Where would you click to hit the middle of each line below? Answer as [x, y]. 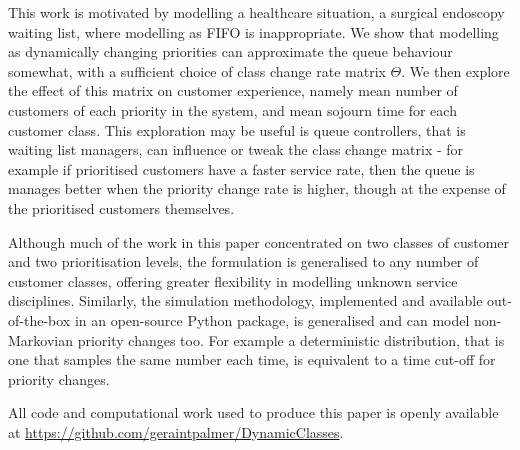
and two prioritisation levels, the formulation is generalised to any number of [243, 261]
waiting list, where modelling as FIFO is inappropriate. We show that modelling [253, 31]
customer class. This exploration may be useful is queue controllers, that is [237, 129]
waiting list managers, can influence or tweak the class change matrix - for [236, 149]
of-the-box [39, 319]
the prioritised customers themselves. [121, 207]
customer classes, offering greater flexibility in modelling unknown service [233, 280]
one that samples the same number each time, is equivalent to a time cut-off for [252, 359]
